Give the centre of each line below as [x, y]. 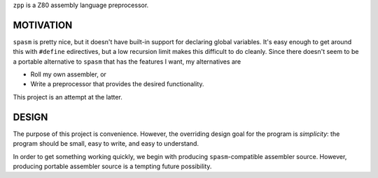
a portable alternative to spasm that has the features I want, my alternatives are [127, 61]
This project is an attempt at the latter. [68, 97]
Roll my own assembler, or [68, 74]
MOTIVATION [43, 25]
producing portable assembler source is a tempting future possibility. [112, 166]
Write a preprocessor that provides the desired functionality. [117, 84]
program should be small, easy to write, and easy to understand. [106, 144]
